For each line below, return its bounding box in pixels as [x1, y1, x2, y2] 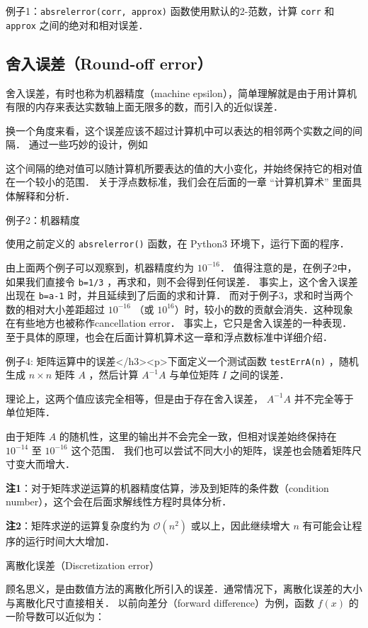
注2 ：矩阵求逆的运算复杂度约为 [6, 518, 151, 533]
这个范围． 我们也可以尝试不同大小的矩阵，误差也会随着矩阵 [71, 442, 352, 457]
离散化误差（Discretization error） [6, 557, 160, 572]
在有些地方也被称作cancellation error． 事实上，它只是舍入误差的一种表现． [6, 315, 352, 330]
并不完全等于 [294, 391, 354, 405]
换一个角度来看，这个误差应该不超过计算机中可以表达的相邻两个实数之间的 [6, 123, 352, 138]
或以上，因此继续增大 [190, 518, 290, 533]
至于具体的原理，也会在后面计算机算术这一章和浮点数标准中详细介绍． [6, 330, 333, 344]
